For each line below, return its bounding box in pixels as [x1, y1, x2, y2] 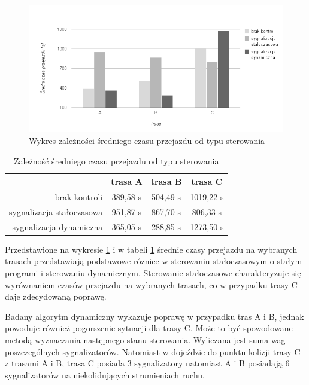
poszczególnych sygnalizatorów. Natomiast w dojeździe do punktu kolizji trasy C [5, 345, 301, 357]
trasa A [111, 175, 143, 188]
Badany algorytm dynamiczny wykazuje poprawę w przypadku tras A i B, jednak [5, 310, 304, 322]
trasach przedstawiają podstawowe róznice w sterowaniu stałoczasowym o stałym [5, 255, 302, 267]
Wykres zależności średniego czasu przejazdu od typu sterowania [29, 135, 265, 147]
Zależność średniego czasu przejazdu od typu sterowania [13, 154, 219, 167]
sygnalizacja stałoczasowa [9, 205, 103, 218]
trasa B [150, 175, 182, 188]
